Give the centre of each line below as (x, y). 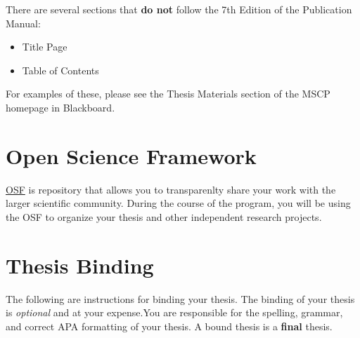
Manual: (23, 23)
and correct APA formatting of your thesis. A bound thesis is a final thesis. (169, 326)
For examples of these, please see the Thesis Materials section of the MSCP (168, 94)
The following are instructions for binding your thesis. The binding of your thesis (180, 298)
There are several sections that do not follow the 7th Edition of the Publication (179, 9)
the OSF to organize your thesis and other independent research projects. (164, 216)
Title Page (45, 47)
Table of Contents (60, 70)
